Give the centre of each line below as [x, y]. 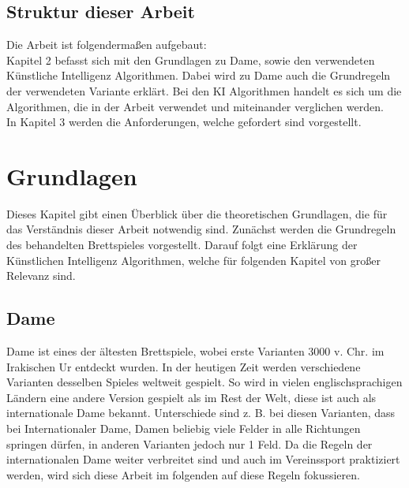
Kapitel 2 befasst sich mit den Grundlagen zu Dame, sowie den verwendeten [191, 60]
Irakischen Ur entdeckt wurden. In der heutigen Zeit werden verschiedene [184, 366]
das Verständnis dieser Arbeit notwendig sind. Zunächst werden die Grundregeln [201, 229]
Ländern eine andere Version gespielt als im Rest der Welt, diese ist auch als [191, 397]
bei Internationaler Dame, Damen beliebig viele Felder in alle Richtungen [184, 428]
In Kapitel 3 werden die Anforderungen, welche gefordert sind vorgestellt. [184, 122]
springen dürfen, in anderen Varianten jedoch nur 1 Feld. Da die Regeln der [189, 443]
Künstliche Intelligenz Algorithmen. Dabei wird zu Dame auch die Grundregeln [199, 75]
